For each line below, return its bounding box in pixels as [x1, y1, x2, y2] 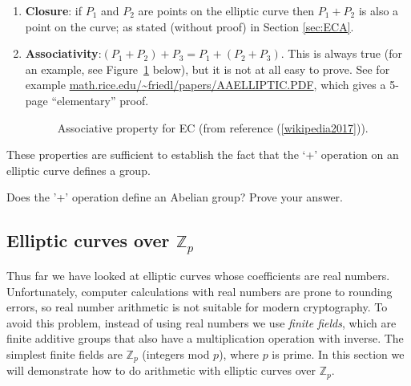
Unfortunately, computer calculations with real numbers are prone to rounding [6, 282, 393, 299]
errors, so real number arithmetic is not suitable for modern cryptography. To [6, 299, 388, 315]
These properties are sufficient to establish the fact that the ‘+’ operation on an [6, 146, 399, 163]
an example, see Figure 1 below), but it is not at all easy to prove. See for [25, 60, 390, 77]
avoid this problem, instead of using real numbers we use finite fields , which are [6, 314, 397, 331]
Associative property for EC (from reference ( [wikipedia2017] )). [57, 119, 369, 136]
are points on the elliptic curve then [138, 2, 315, 18]
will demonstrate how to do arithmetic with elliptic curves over [6, 362, 316, 379]
